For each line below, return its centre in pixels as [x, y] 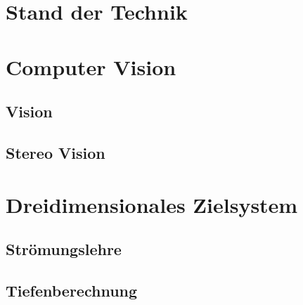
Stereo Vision [56, 152]
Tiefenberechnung [72, 290]
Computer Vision [91, 66]
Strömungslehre [64, 249]
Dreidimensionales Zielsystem [152, 204]
